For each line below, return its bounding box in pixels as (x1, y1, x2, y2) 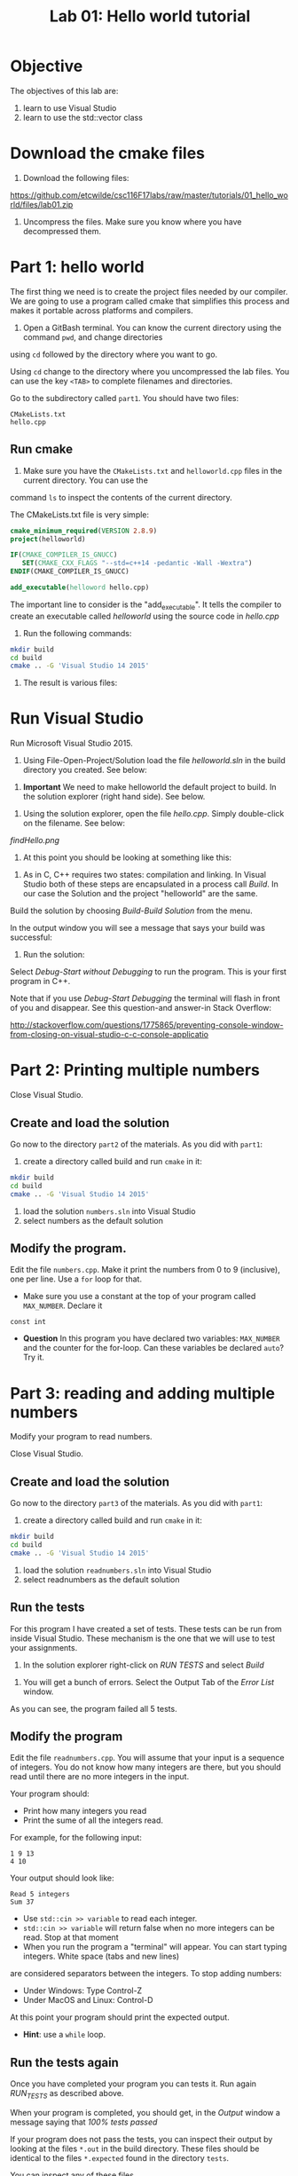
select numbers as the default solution (22, 1215, 163, 1226)
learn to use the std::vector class (22, 112, 143, 122)
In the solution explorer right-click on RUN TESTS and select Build (22, 1660, 264, 1670)
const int (10, 1318, 47, 1327)
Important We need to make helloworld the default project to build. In (22, 782, 277, 792)
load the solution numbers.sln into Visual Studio (22, 1205, 196, 1217)
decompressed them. (22, 225, 101, 236)
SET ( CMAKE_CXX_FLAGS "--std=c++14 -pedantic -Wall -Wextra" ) (21, 559, 253, 568)
